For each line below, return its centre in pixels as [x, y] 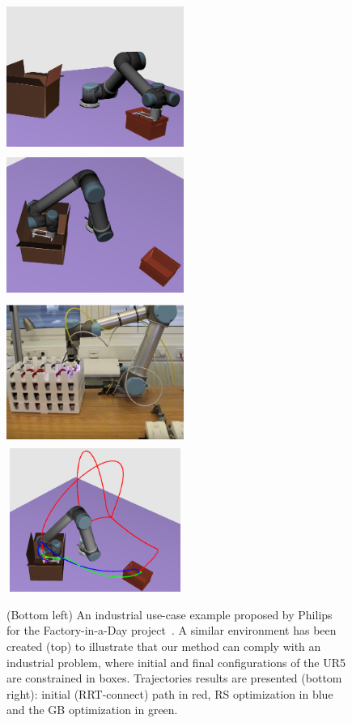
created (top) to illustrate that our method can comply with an [164, 646]
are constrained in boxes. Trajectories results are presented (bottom [174, 678]
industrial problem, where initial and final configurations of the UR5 [176, 662]
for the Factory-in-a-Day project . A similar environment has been [172, 630]
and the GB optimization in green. [92, 710]
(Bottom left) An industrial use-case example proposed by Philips [170, 614]
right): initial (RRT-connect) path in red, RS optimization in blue [170, 693]
